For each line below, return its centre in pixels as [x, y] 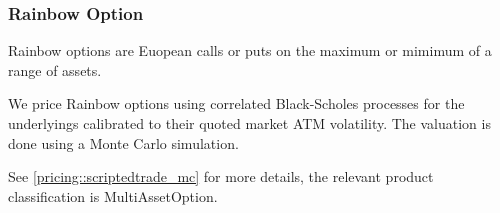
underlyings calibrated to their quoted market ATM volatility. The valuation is [249, 123]
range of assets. [55, 69]
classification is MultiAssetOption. [113, 195]
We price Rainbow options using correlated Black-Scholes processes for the [236, 103]
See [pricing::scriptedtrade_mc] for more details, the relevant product [221, 176]
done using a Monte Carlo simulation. [123, 142]
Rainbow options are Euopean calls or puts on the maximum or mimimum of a [250, 50]
